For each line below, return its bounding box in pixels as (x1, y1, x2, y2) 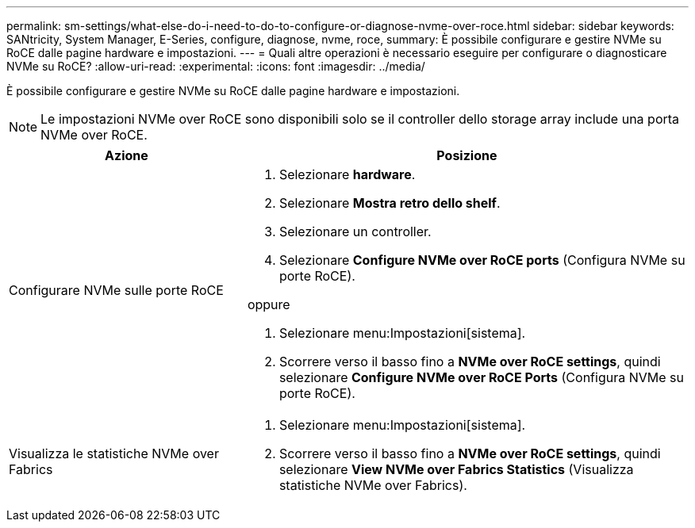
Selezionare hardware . (278, 166, 416, 182)
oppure (247, 297, 290, 312)
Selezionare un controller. (278, 224, 432, 239)
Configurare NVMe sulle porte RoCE (9, 282, 224, 298)
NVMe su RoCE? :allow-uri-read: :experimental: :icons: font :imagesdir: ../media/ (6, 59, 425, 73)
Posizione (436, 147, 497, 163)
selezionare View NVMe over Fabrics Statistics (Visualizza (278, 461, 634, 477)
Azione (105, 147, 148, 163)
